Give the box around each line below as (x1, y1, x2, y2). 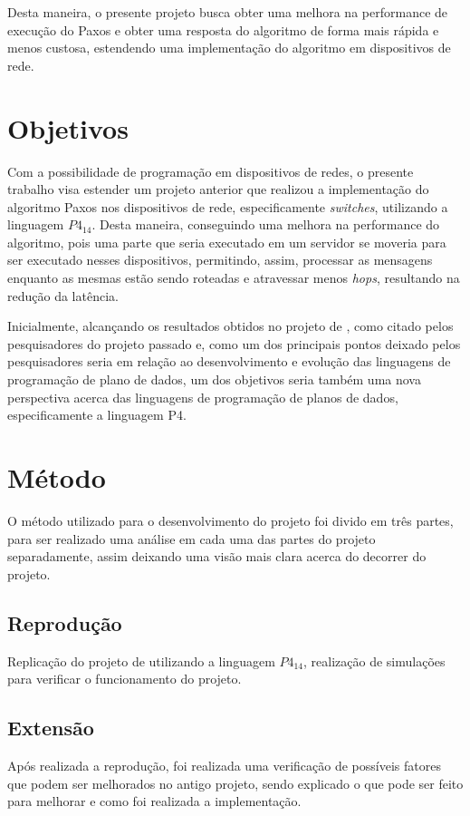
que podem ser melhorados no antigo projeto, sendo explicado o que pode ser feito (7, 773, 464, 792)
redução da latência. (7, 286, 119, 305)
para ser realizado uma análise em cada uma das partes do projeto (7, 529, 376, 548)
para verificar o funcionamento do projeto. (7, 669, 242, 688)
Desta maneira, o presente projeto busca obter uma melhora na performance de (7, 3, 448, 21)
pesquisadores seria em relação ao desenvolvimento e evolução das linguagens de (7, 352, 451, 371)
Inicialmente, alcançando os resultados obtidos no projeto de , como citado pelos (7, 316, 454, 335)
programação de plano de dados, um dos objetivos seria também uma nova (7, 370, 421, 389)
